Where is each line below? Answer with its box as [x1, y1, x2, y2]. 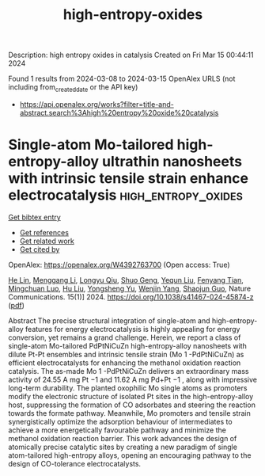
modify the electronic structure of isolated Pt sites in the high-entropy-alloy [8, 391, 254, 401]
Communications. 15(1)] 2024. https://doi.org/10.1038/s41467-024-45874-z [8, 291, 255, 302]
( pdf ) [8, 300, 25, 310]
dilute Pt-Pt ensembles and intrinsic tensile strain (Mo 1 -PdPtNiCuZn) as [8, 349, 244, 359]
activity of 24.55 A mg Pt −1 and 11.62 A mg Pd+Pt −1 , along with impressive [8, 375, 257, 384]
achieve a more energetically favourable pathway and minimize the [8, 425, 227, 435]
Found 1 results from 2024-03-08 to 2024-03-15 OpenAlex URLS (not [8, 74, 236, 84]
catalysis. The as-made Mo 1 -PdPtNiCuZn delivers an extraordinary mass [8, 366, 249, 375]
